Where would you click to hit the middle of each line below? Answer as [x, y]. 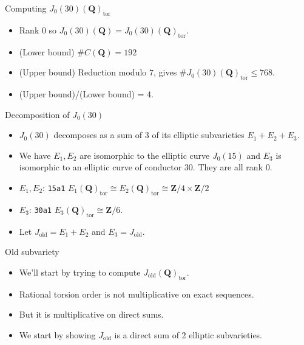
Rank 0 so [38, 30]
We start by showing [57, 334]
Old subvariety [32, 252]
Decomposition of [37, 114]
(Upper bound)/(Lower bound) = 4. [86, 93]
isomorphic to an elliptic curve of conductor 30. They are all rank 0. [146, 167]
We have [35, 155]
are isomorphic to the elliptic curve [145, 155]
